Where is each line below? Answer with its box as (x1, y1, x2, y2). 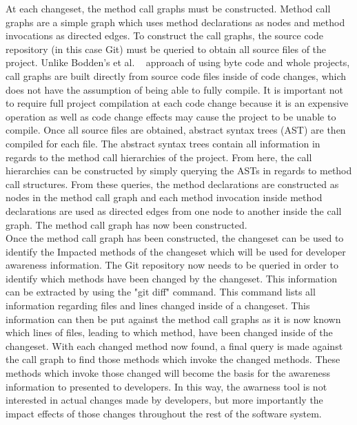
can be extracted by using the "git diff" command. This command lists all (6, 284, 316, 299)
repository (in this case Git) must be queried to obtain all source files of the (6, 41, 327, 56)
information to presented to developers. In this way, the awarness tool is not (6, 379, 327, 393)
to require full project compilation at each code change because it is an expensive (6, 96, 349, 110)
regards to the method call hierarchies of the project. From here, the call (6, 149, 312, 164)
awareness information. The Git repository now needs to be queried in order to (6, 258, 338, 272)
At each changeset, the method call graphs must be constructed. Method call (6, 1, 331, 15)
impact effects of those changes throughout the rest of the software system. (6, 406, 322, 420)
